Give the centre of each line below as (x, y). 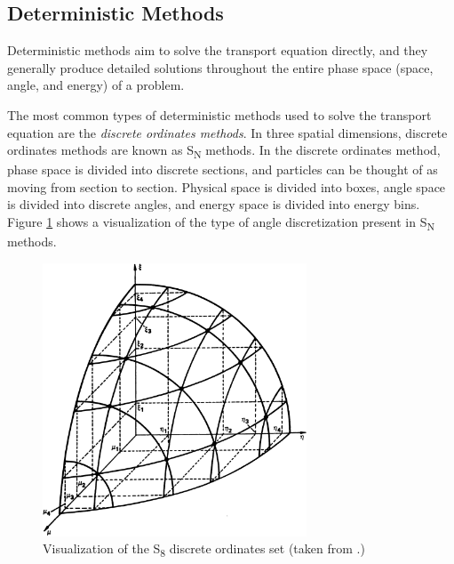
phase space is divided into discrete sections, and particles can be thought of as (223, 169)
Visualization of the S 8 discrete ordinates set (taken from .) (204, 550)
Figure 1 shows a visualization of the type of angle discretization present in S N (221, 223)
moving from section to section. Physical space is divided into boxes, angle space (227, 186)
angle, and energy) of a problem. (96, 85)
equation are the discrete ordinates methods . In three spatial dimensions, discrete (227, 132)
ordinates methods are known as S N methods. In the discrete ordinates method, (224, 151)
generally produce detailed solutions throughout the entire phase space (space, (220, 67)
